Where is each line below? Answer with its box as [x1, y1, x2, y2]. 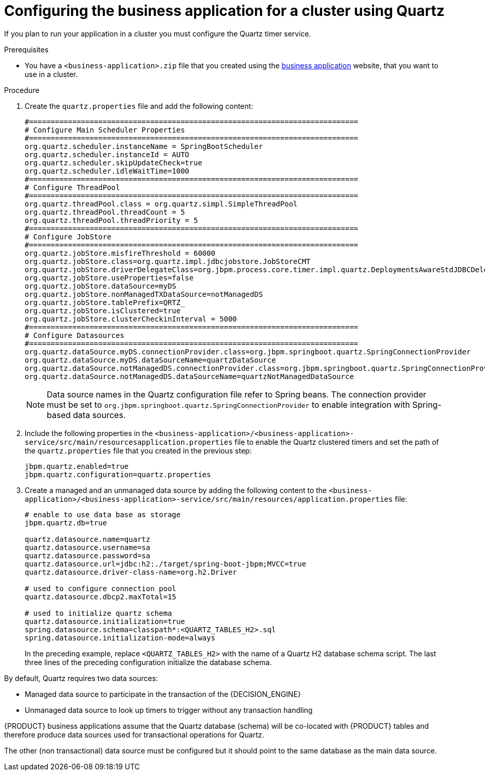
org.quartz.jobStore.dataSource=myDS [25, 281, 177, 290]
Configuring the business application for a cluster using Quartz [4, 2, 445, 20]
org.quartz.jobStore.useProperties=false [25, 273, 194, 282]
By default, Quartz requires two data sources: [4, 673, 158, 683]
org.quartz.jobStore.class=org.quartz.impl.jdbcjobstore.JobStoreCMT [25, 257, 311, 266]
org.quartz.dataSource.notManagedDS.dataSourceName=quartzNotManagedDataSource [25, 372, 354, 381]
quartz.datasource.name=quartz [25, 535, 151, 543]
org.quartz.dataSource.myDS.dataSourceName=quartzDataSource [25, 355, 276, 364]
